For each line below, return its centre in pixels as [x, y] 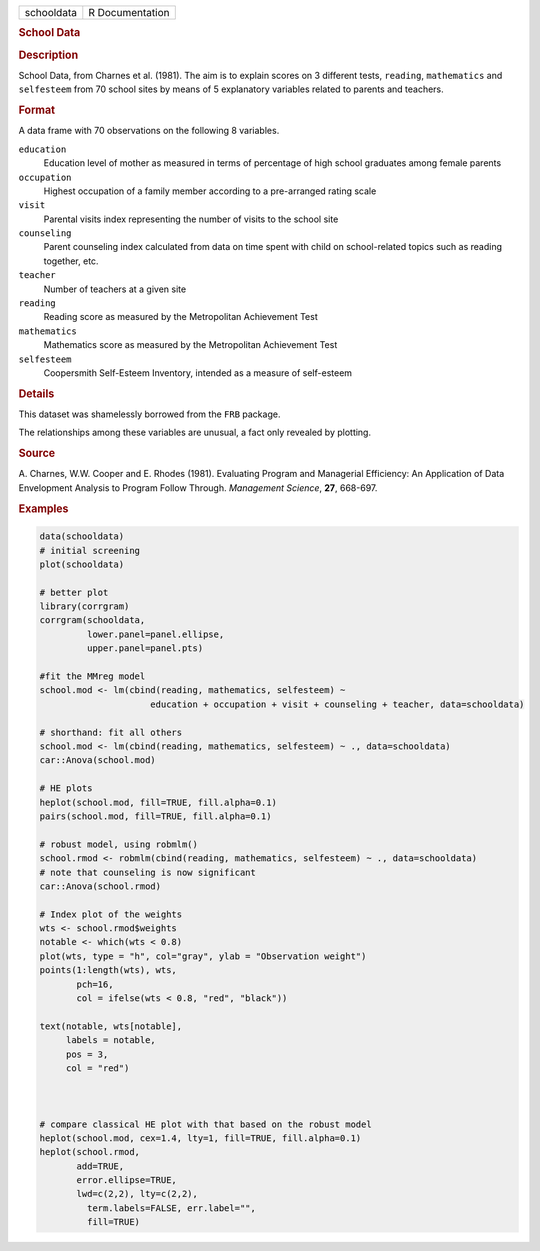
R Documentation [129, 12]
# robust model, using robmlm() [119, 844]
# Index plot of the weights [111, 914]
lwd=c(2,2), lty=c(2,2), [137, 1194]
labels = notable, [111, 1040]
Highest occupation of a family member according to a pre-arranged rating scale [210, 191]
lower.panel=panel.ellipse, [155, 634]
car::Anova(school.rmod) [100, 886]
